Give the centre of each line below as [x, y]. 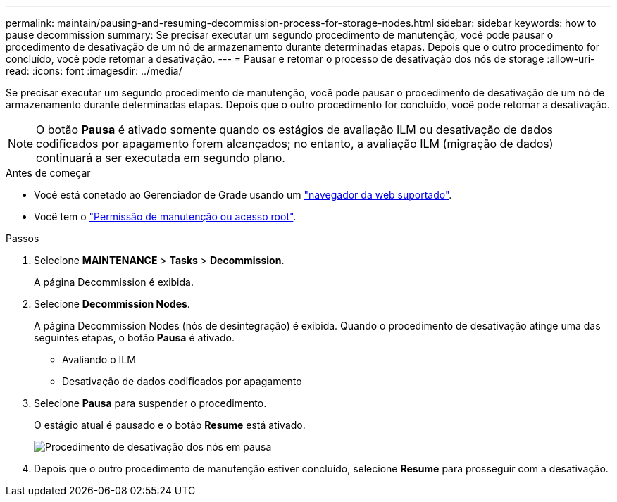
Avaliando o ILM [99, 359]
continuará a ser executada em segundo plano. [161, 158]
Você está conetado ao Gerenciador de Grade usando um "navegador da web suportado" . [243, 195]
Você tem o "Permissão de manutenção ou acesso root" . [165, 217]
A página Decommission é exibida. [114, 282]
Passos [23, 238]
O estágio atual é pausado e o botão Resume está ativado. [170, 425]
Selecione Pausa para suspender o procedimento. [150, 403]
